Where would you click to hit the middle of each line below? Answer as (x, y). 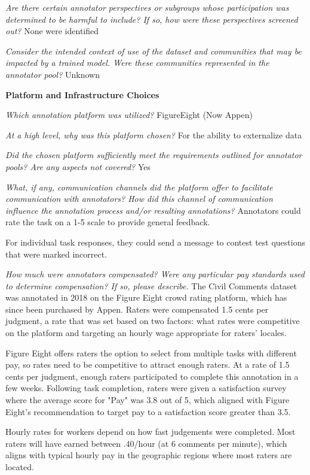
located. (20, 467)
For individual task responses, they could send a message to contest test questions (155, 242)
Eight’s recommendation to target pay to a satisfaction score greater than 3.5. (148, 411)
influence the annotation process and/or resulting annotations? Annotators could (153, 210)
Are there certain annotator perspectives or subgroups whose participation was (147, 7)
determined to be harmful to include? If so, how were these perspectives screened (152, 19)
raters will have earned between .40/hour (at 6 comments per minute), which (146, 443)
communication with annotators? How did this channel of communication (139, 199)
